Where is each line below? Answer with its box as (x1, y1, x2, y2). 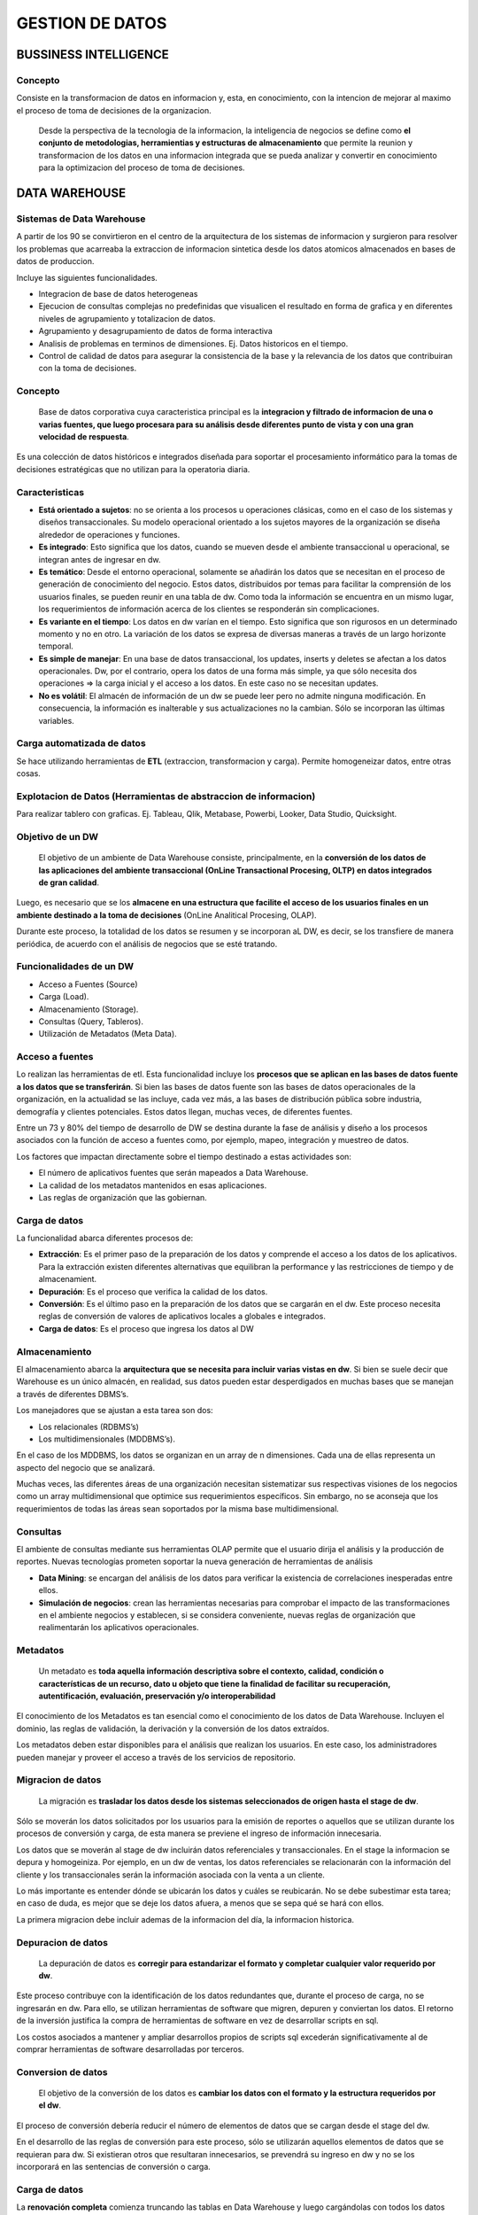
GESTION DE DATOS (16, 13, 167, 33)
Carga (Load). (38, 991, 89, 1002)
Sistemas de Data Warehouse (16, 213, 146, 225)
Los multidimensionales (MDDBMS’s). (38, 1434, 176, 1444)
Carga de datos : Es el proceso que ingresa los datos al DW (38, 1323, 254, 1333)
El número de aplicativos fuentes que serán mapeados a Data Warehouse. (38, 1168, 309, 1178)
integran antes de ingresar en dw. (38, 554, 161, 564)
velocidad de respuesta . (38, 431, 130, 442)
